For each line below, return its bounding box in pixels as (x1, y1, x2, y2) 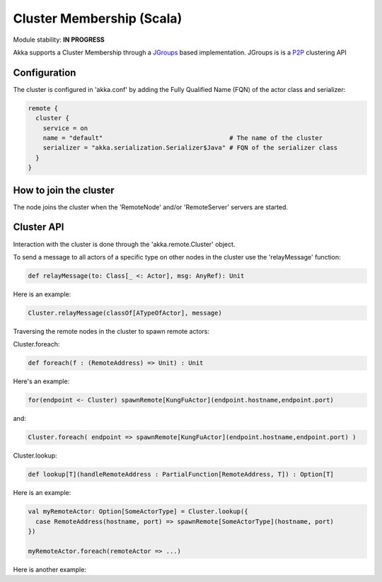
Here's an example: (13, 377, 70, 385)
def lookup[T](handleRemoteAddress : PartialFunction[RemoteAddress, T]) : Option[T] (28, 470, 334, 479)
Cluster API (13, 221, 64, 233)
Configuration (13, 66, 76, 78)
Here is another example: (13, 565, 86, 574)
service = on (42, 124, 88, 132)
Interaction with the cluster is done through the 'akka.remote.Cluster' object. (13, 240, 236, 248)
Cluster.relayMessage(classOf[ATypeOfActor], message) (28, 308, 222, 317)
